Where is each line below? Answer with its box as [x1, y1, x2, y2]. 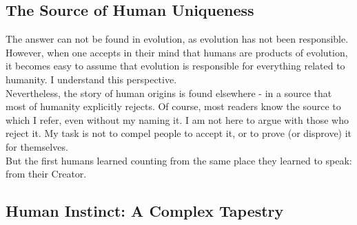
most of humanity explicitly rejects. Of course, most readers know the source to [6, 99, 341, 114]
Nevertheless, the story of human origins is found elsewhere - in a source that [6, 85, 332, 100]
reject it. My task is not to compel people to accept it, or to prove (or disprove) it [6, 126, 352, 140]
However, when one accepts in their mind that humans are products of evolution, [6, 45, 348, 59]
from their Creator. [6, 167, 87, 181]
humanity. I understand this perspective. [6, 72, 177, 86]
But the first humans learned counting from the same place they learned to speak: [6, 153, 352, 167]
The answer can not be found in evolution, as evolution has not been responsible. [6, 32, 349, 46]
